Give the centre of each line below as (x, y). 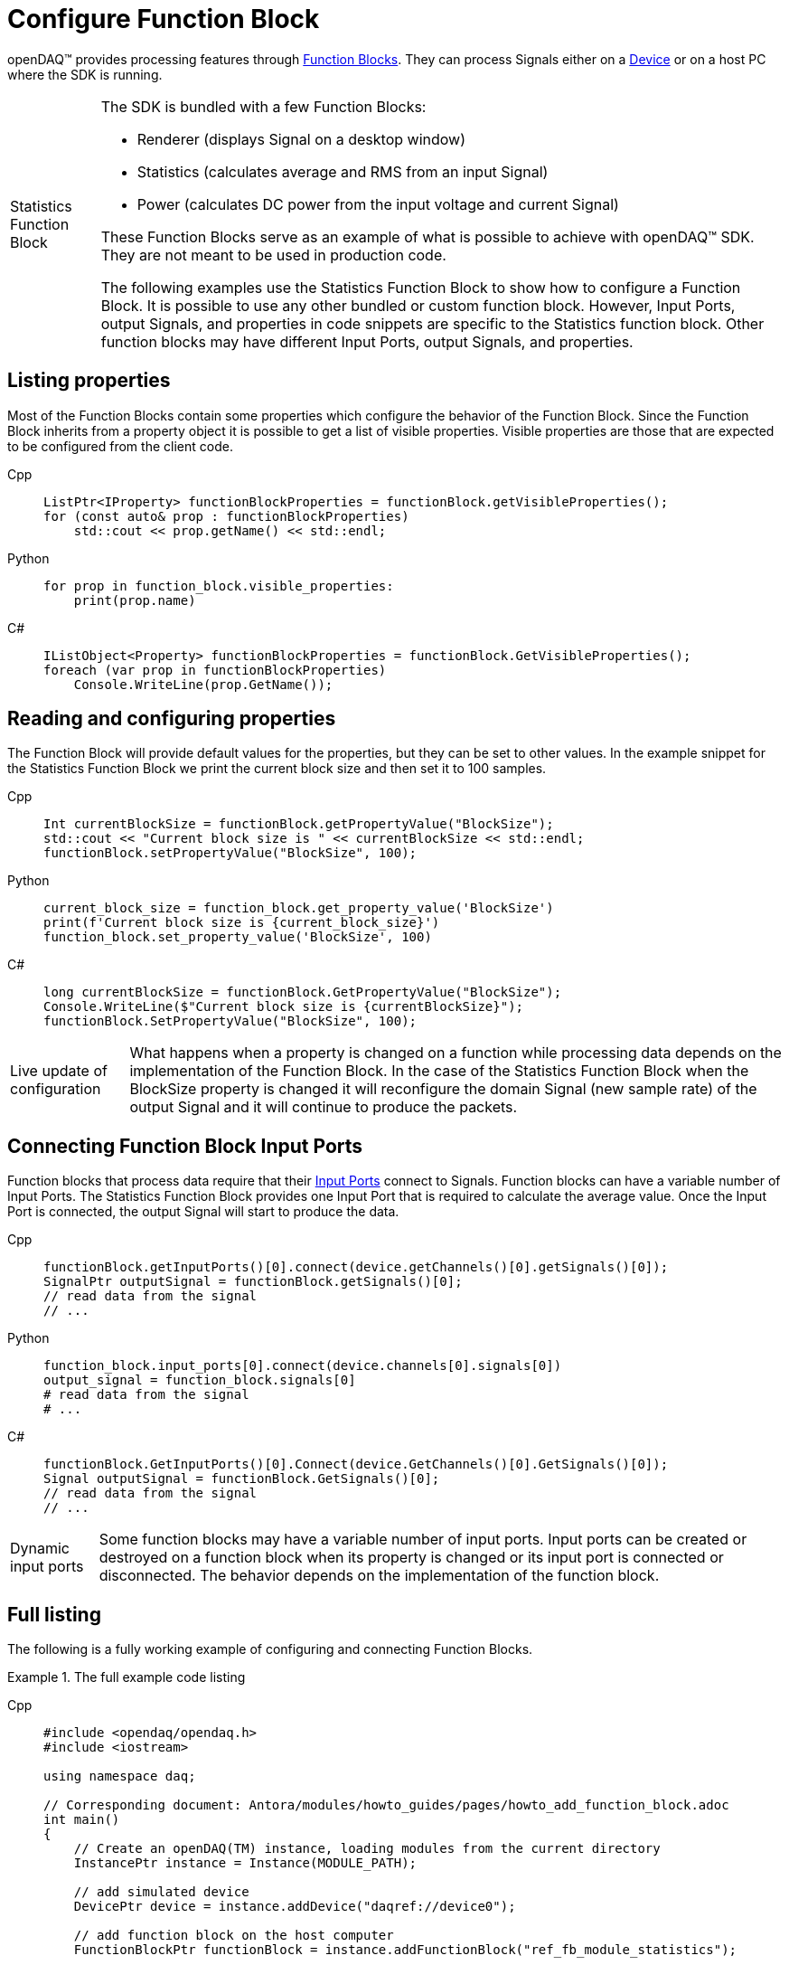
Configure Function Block (164, 19)
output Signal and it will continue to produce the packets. (324, 1107)
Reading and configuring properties (172, 719)
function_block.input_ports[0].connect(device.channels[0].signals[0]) (303, 1366)
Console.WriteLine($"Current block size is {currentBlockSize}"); (284, 1007)
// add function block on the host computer (234, 1936)
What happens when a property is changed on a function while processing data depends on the (456, 1053)
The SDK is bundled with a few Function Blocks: (263, 106)
